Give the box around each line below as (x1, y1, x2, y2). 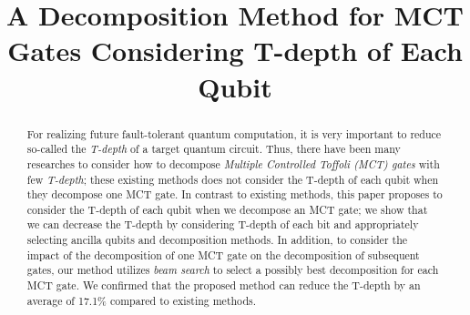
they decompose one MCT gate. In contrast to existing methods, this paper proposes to (26, 187, 443, 202)
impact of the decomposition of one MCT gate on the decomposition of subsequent (26, 247, 420, 262)
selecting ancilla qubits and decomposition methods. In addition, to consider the (26, 232, 408, 248)
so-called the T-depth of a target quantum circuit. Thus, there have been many (26, 141, 401, 157)
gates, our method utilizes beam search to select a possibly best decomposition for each (26, 262, 439, 278)
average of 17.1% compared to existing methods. (26, 292, 256, 308)
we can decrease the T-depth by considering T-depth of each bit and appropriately (26, 217, 419, 232)
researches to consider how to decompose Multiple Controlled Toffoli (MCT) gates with (26, 156, 440, 171)
